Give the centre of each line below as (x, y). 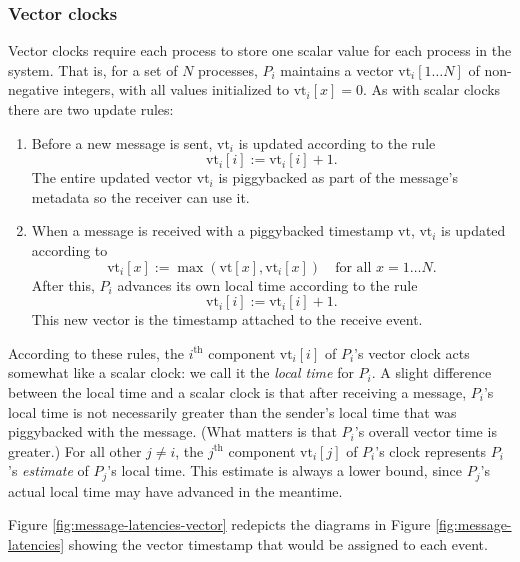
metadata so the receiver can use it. (140, 196)
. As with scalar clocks (431, 89)
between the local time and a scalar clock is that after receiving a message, (237, 391)
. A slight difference (431, 372)
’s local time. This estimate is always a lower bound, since (285, 470)
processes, (228, 69)
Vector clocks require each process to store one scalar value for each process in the (260, 50)
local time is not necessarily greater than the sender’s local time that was (232, 411)
